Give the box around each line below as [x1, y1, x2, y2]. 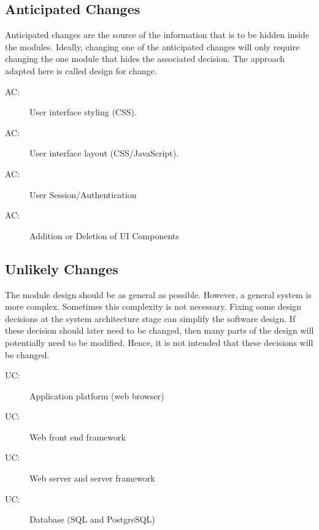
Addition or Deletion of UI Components [29, 229, 179, 242]
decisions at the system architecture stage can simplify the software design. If [5, 312, 296, 325]
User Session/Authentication [29, 188, 137, 201]
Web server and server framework [29, 472, 155, 485]
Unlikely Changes [5, 259, 118, 278]
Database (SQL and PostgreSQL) [29, 513, 155, 526]
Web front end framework [29, 430, 126, 443]
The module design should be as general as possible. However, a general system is [5, 288, 312, 301]
